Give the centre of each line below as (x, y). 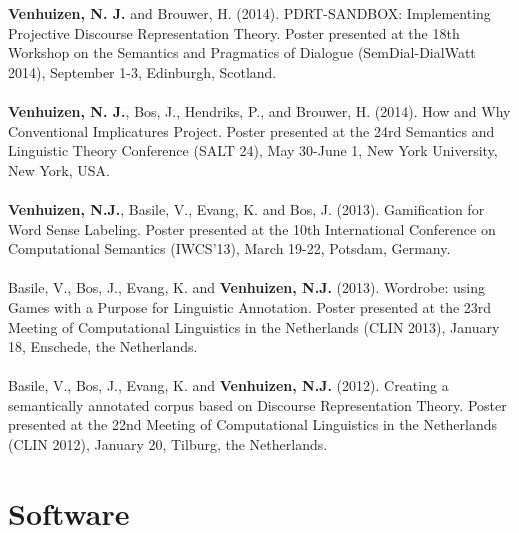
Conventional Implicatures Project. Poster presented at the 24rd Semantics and (251, 130)
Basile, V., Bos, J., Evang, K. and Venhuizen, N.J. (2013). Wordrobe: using (246, 287)
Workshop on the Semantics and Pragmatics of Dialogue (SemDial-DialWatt (242, 52)
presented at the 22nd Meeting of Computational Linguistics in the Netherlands (253, 424)
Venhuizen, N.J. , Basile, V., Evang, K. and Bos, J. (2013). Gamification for (246, 208)
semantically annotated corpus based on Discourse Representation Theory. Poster (257, 404)
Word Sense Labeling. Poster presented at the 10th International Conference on (252, 228)
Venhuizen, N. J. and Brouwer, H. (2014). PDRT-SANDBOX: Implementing (249, 13)
